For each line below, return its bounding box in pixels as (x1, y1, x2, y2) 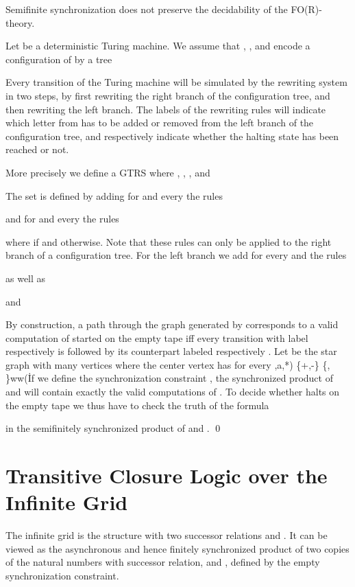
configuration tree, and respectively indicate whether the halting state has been (5, 128, 339, 143)
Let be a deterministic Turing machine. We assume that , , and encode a (5, 38, 310, 53)
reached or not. (5, 142, 69, 157)
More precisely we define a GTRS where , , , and (5, 165, 210, 179)
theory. (5, 15, 35, 30)
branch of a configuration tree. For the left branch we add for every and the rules (5, 248, 347, 262)
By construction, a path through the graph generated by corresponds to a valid (5, 317, 339, 332)
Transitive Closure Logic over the (5, 461, 328, 490)
